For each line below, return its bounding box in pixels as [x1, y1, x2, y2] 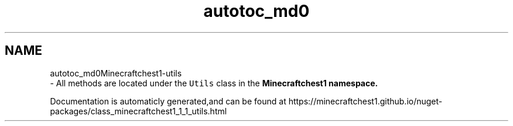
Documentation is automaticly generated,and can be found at [50, 96, 286, 106]
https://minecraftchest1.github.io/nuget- [288, 96, 443, 106]
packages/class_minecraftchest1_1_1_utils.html [50, 106, 227, 116]
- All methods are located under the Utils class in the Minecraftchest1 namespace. [50, 78, 378, 88]
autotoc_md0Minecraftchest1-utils [50, 68, 182, 78]
